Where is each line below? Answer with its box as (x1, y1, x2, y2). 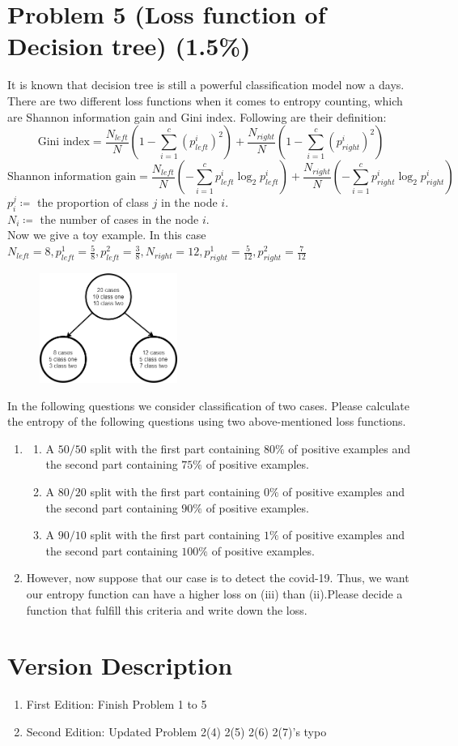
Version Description (7, 649, 233, 682)
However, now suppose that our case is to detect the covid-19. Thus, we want (26, 569, 409, 586)
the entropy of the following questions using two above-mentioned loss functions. (7, 413, 406, 430)
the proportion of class (36, 194, 149, 211)
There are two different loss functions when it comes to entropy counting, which (7, 92, 403, 109)
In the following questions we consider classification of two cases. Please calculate (7, 397, 409, 414)
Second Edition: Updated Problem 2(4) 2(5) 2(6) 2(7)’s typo (26, 722, 327, 740)
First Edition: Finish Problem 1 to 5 (26, 696, 207, 713)
